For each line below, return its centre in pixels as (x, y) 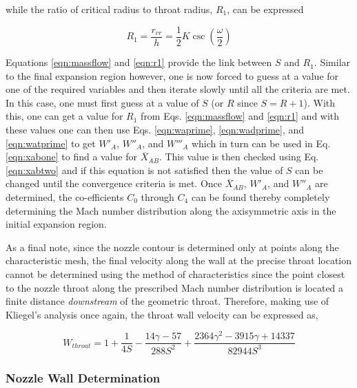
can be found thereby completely (261, 197)
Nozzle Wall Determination (83, 377)
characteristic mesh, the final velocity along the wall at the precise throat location (179, 260)
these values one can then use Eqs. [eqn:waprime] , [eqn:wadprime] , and (155, 130)
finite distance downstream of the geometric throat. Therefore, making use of (167, 301)
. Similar (332, 62)
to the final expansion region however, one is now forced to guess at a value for (172, 75)
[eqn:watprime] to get (51, 143)
